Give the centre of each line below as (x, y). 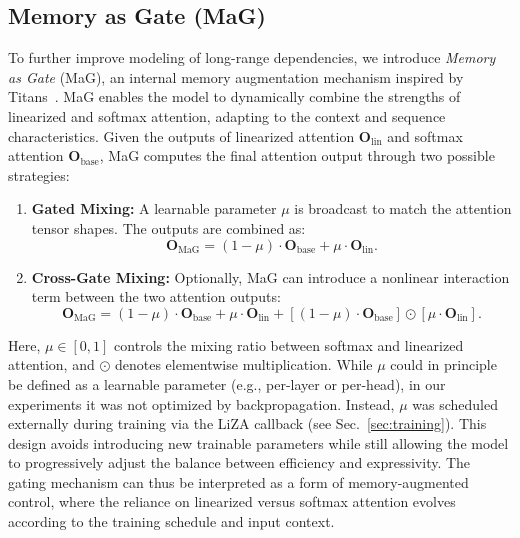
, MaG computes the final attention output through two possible (297, 155)
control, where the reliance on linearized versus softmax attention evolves (232, 501)
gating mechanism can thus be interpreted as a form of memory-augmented (238, 481)
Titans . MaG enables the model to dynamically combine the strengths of (234, 96)
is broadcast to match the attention (403, 208)
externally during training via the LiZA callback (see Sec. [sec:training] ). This (247, 423)
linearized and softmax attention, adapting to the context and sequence (227, 115)
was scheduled (455, 403)
